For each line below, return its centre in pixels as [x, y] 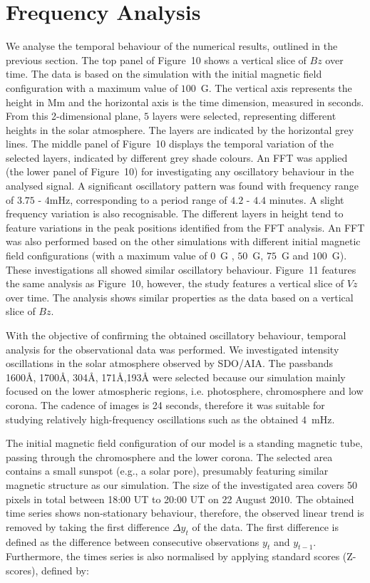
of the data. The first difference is [265, 526]
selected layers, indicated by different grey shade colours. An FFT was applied [177, 157]
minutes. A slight [307, 199]
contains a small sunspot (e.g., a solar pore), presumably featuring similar [167, 471]
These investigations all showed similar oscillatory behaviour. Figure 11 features [181, 269]
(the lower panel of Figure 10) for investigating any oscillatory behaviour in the [180, 171]
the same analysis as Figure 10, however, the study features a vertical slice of [175, 283]
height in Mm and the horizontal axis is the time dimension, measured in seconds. [185, 102]
